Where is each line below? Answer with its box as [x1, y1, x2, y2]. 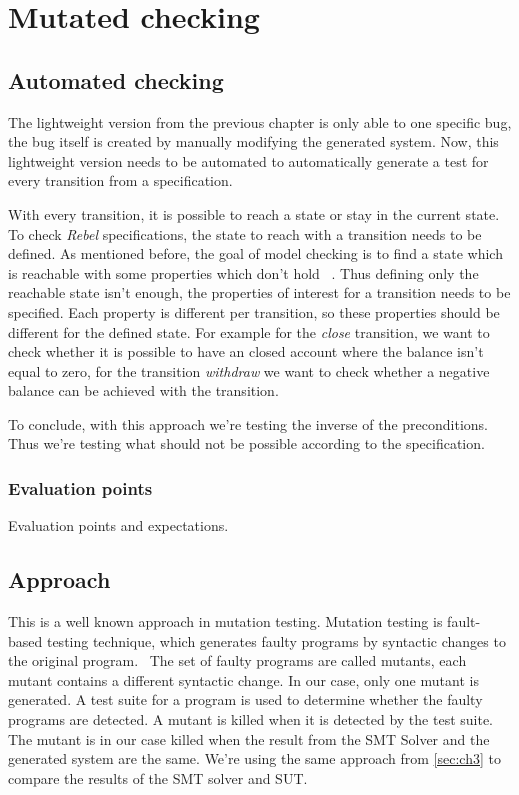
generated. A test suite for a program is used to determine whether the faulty [8, 689, 483, 710]
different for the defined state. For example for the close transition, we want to [8, 321, 490, 342]
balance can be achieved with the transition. [8, 380, 279, 401]
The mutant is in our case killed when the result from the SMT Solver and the [8, 728, 490, 749]
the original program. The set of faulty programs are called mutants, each [8, 650, 467, 671]
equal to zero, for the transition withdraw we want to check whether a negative [8, 360, 490, 381]
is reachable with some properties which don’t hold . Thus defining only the [8, 262, 479, 283]
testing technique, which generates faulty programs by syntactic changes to [46, 630, 506, 651]
